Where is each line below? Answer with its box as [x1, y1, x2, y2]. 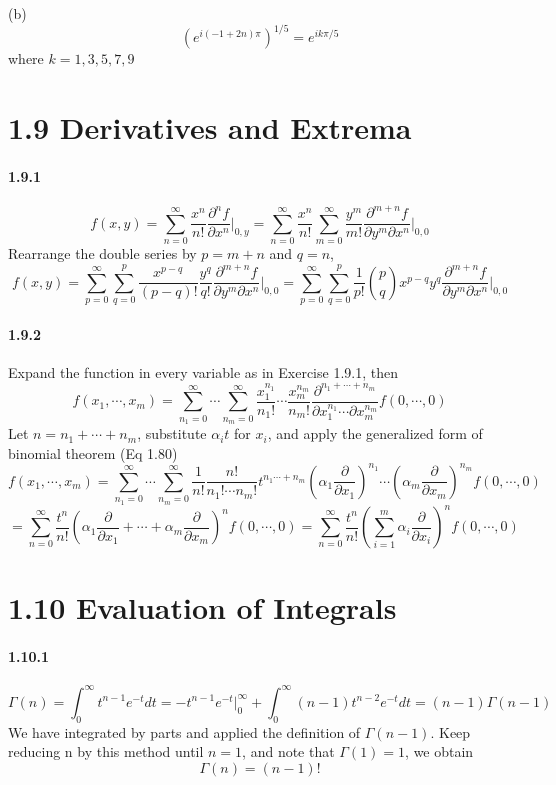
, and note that [242, 741, 335, 762]
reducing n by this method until [8, 741, 204, 762]
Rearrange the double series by [8, 243, 197, 264]
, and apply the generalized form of [267, 423, 483, 444]
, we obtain [405, 741, 474, 762]
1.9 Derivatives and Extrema [8, 106, 412, 147]
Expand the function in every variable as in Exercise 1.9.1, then [8, 361, 398, 382]
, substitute [137, 423, 207, 444]
